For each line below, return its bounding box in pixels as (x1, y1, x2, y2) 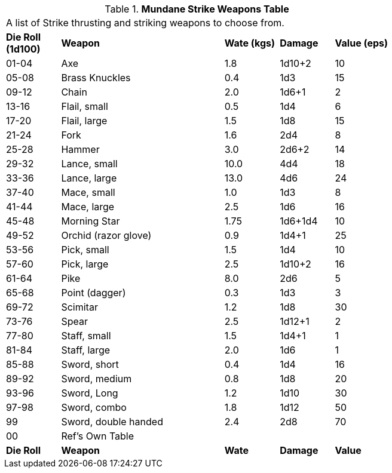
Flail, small (61, 100, 108, 112)
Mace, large (61, 201, 115, 213)
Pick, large (61, 258, 109, 270)
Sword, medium (61, 373, 132, 385)
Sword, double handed (61, 416, 163, 428)
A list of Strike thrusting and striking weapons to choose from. (6, 17, 284, 29)
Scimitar (61, 301, 98, 313)
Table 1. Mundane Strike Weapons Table (105, 3, 289, 15)
